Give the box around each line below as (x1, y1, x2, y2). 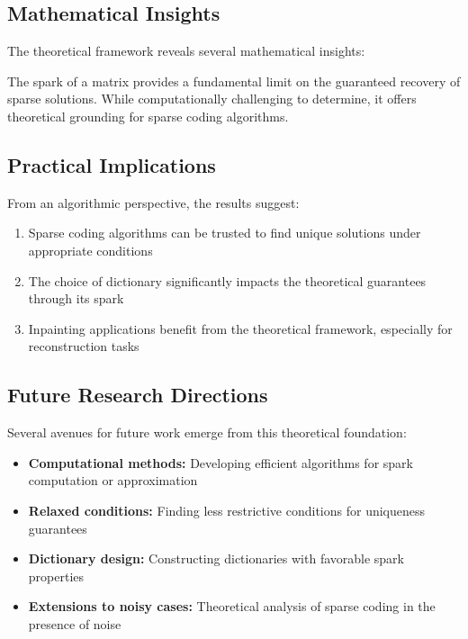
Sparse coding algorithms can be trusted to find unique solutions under (28, 223, 421, 242)
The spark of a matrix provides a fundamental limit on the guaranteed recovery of (7, 71, 461, 90)
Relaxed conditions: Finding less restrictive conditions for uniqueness (28, 500, 426, 519)
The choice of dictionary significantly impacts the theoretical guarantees (28, 271, 427, 290)
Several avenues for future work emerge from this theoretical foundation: (7, 423, 407, 442)
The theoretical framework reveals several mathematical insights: (7, 41, 365, 60)
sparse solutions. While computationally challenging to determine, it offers (7, 89, 417, 108)
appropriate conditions (28, 240, 153, 259)
